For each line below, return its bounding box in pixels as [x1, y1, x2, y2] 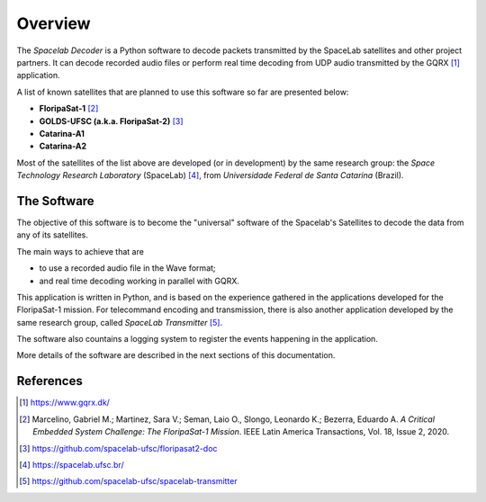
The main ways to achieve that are [16, 246, 144, 256]
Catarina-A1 [39, 128, 85, 139]
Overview [16, 13, 91, 33]
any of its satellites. [16, 229, 89, 240]
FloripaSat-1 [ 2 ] [39, 103, 99, 114]
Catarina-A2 [39, 140, 87, 152]
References [16, 373, 83, 389]
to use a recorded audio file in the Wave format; [39, 263, 216, 273]
